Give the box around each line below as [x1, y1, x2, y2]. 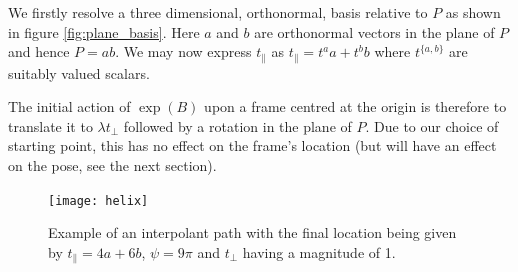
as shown [445, 2, 501, 22]
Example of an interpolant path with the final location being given [48, 222, 457, 243]
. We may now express [115, 41, 252, 62]
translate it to [8, 115, 93, 136]
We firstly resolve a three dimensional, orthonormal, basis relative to [8, 2, 428, 22]
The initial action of [8, 96, 131, 117]
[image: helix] [48, 193, 149, 208]
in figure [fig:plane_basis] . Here [8, 21, 200, 42]
